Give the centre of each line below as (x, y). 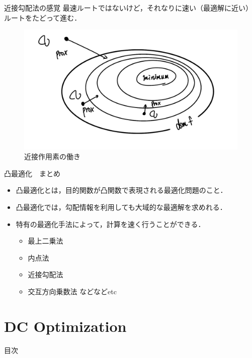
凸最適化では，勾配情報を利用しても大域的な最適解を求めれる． (121, 207)
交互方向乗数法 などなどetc (72, 291)
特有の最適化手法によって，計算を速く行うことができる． (110, 224)
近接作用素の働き (52, 156)
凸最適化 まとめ (32, 173)
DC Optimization (65, 326)
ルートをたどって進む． (43, 17)
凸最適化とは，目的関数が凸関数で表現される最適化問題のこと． (121, 190)
